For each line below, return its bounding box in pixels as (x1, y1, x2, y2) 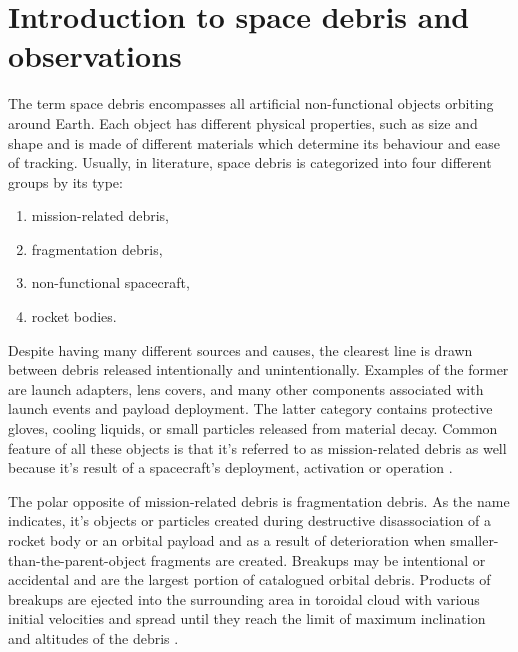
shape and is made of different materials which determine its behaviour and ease (8, 132, 501, 153)
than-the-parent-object (8, 549, 147, 570)
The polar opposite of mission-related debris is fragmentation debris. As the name (8, 490, 510, 511)
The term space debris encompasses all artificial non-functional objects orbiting (8, 93, 494, 114)
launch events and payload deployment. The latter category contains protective (8, 398, 493, 419)
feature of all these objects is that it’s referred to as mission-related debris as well (8, 437, 507, 458)
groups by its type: (8, 171, 123, 192)
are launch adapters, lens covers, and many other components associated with (8, 378, 484, 399)
